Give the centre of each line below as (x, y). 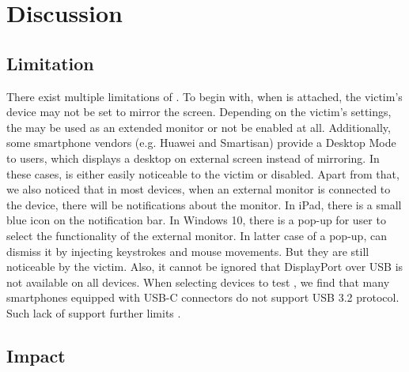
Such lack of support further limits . (94, 312)
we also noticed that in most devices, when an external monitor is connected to (199, 189)
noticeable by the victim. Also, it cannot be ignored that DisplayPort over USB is (205, 267)
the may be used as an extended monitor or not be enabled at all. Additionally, (199, 127)
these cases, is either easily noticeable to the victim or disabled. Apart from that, (203, 173)
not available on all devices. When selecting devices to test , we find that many (198, 282)
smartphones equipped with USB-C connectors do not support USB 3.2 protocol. (203, 297)
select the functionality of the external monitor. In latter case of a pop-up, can (197, 235)
